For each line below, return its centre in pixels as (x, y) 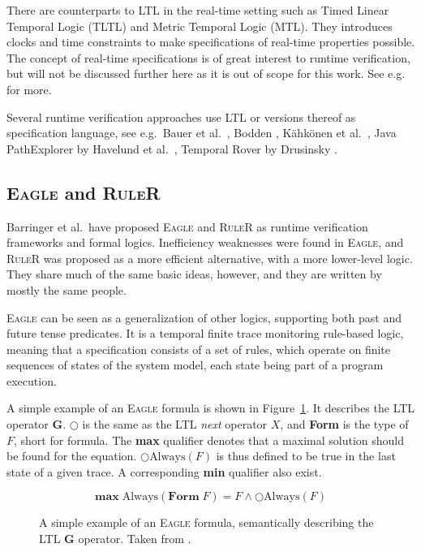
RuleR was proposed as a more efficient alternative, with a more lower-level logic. (210, 258)
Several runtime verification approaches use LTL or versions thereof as (181, 116)
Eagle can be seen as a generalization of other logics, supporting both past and (204, 317)
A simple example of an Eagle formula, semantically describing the (206, 522)
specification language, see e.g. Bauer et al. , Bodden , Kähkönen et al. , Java (202, 133)
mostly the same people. (67, 289)
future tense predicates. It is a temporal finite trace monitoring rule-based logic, (205, 333)
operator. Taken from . (135, 539)
